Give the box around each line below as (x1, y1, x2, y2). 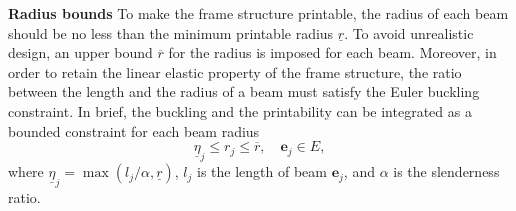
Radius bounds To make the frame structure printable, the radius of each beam (8, 3, 509, 23)
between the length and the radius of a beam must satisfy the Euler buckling (8, 81, 480, 102)
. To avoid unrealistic (344, 22, 474, 43)
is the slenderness (393, 161, 500, 182)
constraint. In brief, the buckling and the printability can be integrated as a (8, 100, 472, 121)
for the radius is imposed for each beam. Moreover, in (168, 42, 497, 63)
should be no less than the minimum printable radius (8, 22, 334, 43)
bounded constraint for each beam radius (8, 120, 260, 141)
